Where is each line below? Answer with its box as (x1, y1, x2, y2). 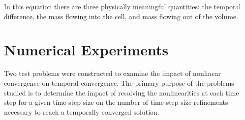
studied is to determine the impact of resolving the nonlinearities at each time (4, 87, 239, 97)
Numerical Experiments (4, 40, 169, 60)
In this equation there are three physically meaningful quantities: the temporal (4, 1, 241, 11)
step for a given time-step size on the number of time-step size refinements (4, 97, 228, 107)
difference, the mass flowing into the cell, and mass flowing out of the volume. (4, 11, 238, 21)
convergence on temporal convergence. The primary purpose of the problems (4, 77, 234, 88)
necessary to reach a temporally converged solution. (4, 106, 159, 117)
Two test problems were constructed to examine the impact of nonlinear (4, 68, 221, 78)
